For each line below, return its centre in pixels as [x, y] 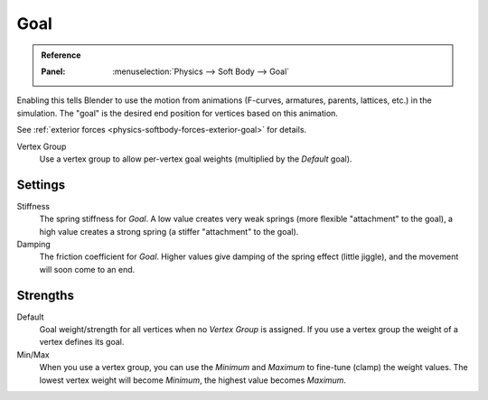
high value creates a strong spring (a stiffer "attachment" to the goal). [169, 231]
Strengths [45, 295]
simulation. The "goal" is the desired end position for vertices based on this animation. [178, 113]
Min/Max [33, 354]
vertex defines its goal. [82, 342]
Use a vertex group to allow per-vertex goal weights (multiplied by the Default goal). [196, 159]
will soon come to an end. [87, 269]
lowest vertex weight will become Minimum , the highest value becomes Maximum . [193, 380]
